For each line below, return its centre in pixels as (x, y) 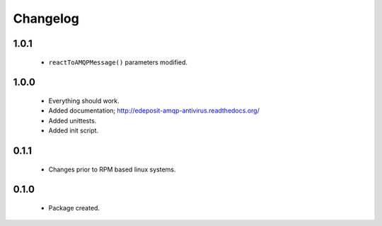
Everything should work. (84, 101)
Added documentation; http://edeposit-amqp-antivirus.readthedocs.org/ (154, 111)
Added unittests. (73, 120)
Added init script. (74, 130)
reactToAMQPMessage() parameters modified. (118, 62)
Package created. (74, 208)
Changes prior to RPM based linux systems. (112, 169)
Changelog (46, 18)
